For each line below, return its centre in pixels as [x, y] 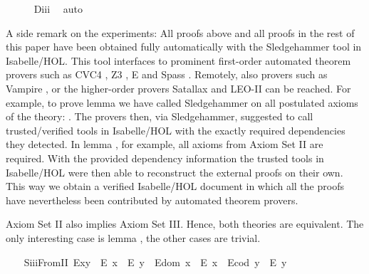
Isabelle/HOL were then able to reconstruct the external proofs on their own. [175, 172]
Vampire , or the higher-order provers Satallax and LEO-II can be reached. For [178, 88]
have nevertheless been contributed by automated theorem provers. [152, 200]
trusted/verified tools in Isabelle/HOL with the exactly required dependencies [176, 130]
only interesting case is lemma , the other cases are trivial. [133, 237]
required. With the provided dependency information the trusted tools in [165, 158]
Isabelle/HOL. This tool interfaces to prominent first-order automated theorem [178, 60]
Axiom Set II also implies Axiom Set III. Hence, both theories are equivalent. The [185, 224]
